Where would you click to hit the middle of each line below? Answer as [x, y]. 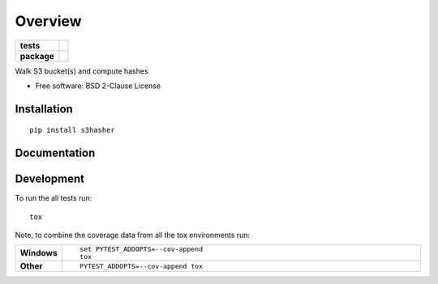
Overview [48, 21]
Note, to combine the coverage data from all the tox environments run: [133, 235]
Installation [44, 109]
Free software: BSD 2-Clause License [98, 86]
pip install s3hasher [72, 130]
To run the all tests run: [54, 198]
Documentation [55, 153]
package [37, 56]
